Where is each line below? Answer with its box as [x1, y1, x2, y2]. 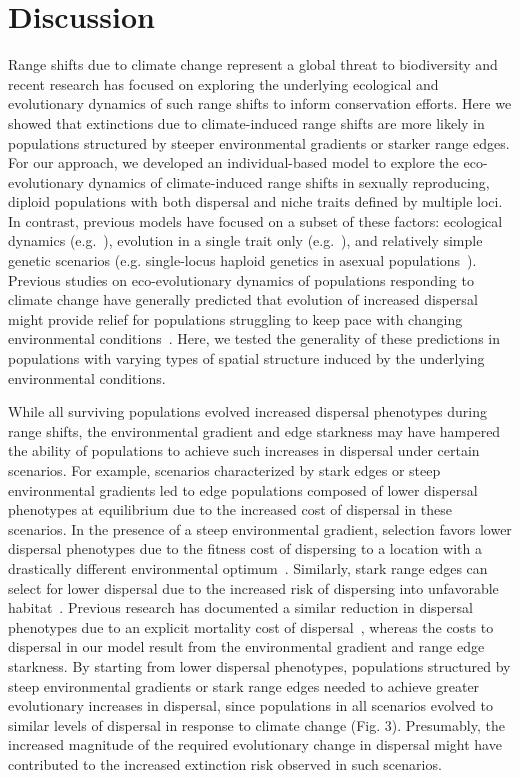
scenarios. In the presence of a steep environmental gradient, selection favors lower [8, 518, 512, 539]
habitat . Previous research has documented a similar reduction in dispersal [8, 597, 473, 618]
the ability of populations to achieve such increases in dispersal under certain [8, 440, 480, 461]
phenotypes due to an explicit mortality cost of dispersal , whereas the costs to [8, 616, 494, 637]
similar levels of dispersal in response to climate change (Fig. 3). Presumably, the [8, 714, 505, 735]
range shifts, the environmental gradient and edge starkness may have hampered [8, 420, 501, 441]
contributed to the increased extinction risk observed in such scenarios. [8, 753, 442, 774]
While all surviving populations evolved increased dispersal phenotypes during [8, 401, 488, 422]
